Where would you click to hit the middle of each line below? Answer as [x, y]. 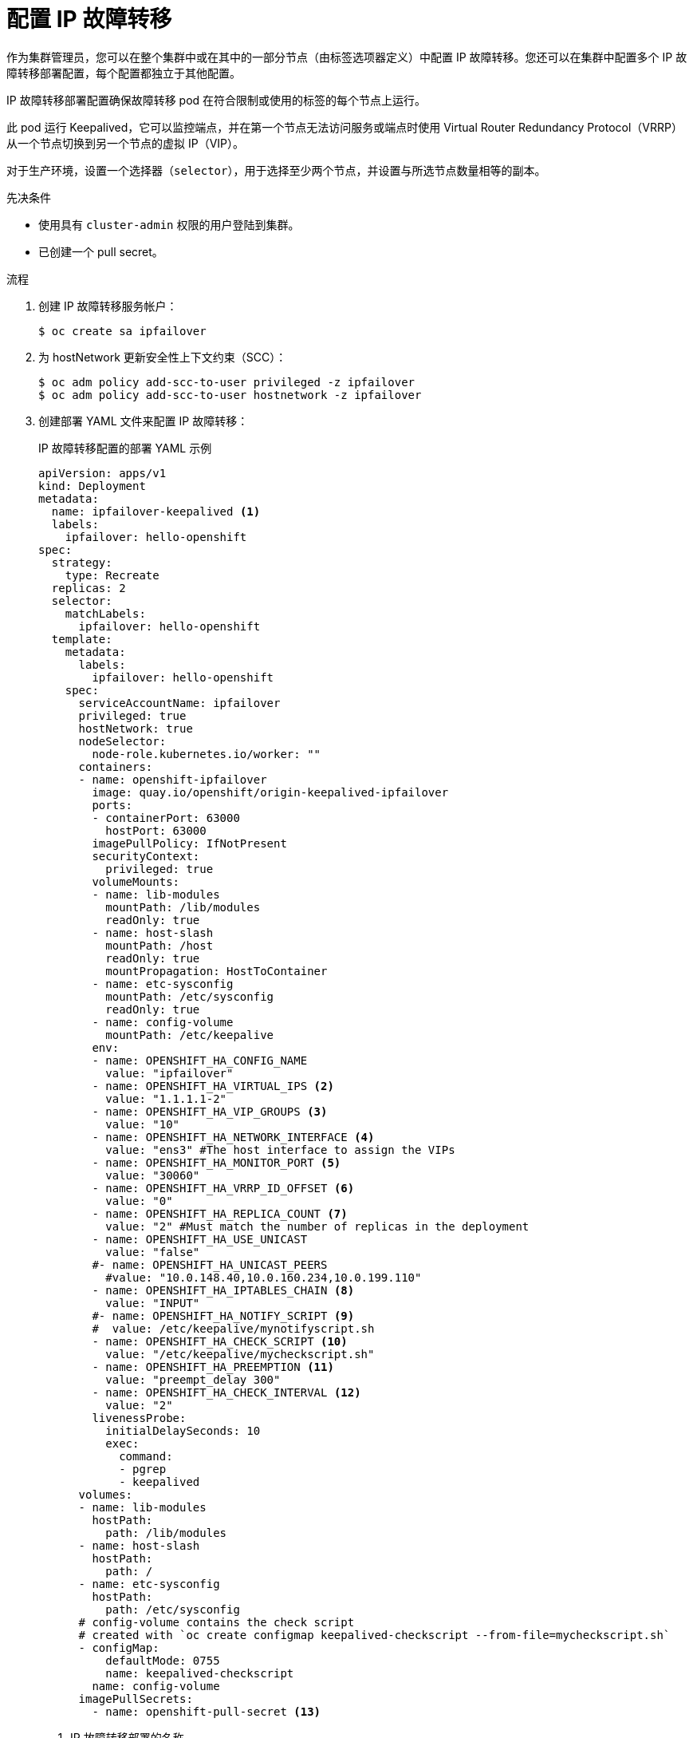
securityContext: [146, 856]
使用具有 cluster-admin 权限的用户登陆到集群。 [169, 224]
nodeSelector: [122, 741]
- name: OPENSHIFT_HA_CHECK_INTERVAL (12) [226, 1392]
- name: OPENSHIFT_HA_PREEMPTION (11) [213, 1367]
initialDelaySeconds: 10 [183, 1430]
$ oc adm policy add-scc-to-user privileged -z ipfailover [227, 382]
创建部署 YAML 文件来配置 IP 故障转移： [144, 421]
